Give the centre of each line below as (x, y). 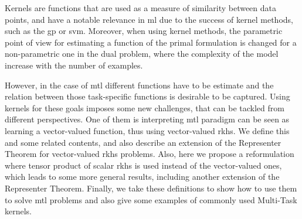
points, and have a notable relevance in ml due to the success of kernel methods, (149, 19)
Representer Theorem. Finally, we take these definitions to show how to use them (151, 188)
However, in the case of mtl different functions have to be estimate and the (139, 85)
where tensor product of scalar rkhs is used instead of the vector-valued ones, (143, 165)
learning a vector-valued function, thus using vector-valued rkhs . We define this (147, 130)
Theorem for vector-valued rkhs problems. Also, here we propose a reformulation (150, 154)
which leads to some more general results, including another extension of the (142, 177)
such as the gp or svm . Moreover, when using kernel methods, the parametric (144, 31)
